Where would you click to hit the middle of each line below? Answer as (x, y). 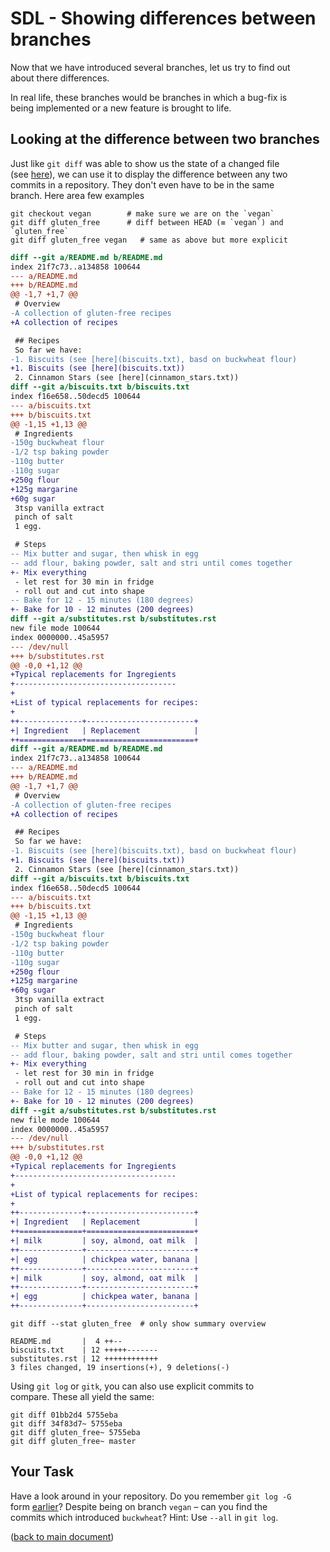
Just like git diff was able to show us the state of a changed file (145, 163)
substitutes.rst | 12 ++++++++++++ (84, 1359)
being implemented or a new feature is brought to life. (121, 108)
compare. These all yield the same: (82, 1396)
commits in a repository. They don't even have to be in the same (142, 184)
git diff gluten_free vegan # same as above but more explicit (149, 240)
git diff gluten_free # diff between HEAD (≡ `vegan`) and (147, 222)
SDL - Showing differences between (163, 18)
